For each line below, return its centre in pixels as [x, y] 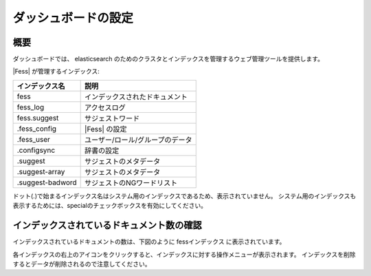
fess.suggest [38, 118]
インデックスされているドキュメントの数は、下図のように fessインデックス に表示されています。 [149, 242]
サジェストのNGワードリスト [131, 182]
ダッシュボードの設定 [73, 18]
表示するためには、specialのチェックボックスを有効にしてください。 [110, 206]
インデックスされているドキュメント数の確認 [107, 225]
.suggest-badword [47, 182]
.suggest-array [41, 171]
